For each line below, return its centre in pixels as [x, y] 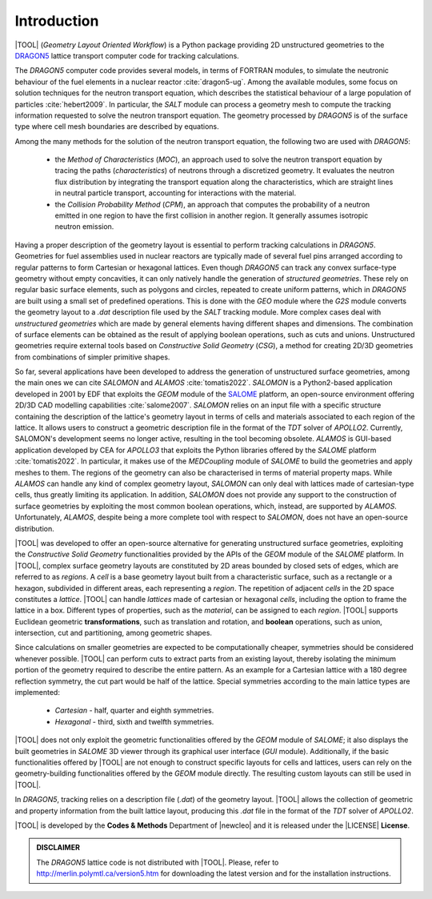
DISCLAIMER [58, 848]
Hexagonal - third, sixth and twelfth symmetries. [134, 721]
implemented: [37, 692]
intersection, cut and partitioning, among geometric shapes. [113, 633]
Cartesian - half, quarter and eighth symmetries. [134, 710]
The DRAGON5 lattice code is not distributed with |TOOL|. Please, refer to [158, 862]
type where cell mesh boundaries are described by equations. [117, 126]
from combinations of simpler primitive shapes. [92, 357]
